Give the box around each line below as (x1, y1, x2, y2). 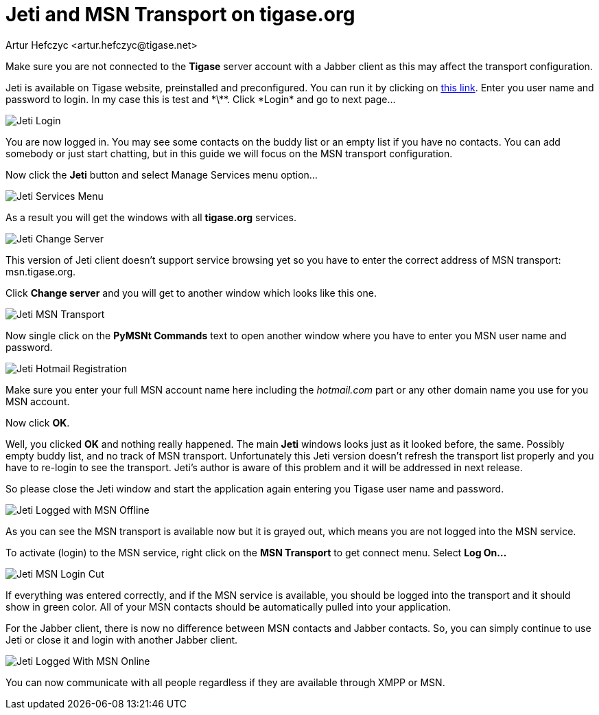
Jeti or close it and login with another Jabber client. (5, 633, 238, 646)
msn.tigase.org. (5, 265, 76, 277)
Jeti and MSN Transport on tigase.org (5, 3, 355, 26)
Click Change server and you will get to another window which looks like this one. (5, 286, 377, 299)
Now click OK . (5, 416, 70, 429)
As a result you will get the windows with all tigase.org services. (5, 211, 296, 223)
